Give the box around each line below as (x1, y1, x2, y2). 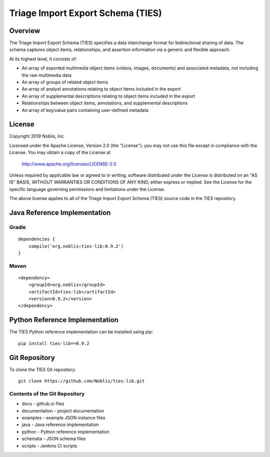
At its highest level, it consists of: (9, 55, 77, 62)
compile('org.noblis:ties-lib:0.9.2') (28, 243, 124, 249)
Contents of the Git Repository (9, 390, 85, 397)
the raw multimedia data (21, 72, 72, 78)
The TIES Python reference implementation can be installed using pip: (9, 329, 153, 335)
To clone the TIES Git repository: (9, 366, 76, 372)
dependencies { (18, 236, 55, 242)
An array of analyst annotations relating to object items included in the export (21, 86, 181, 92)
